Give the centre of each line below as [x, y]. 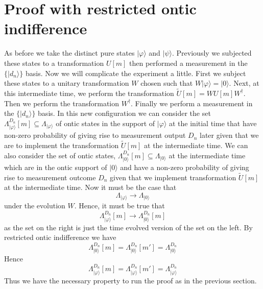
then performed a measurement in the [188, 63]
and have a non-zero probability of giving [185, 167]
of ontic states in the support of [105, 123]
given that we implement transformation [173, 177]
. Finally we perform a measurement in [192, 103]
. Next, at [244, 83]
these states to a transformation [54, 63]
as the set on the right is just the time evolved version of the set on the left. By [128, 227]
